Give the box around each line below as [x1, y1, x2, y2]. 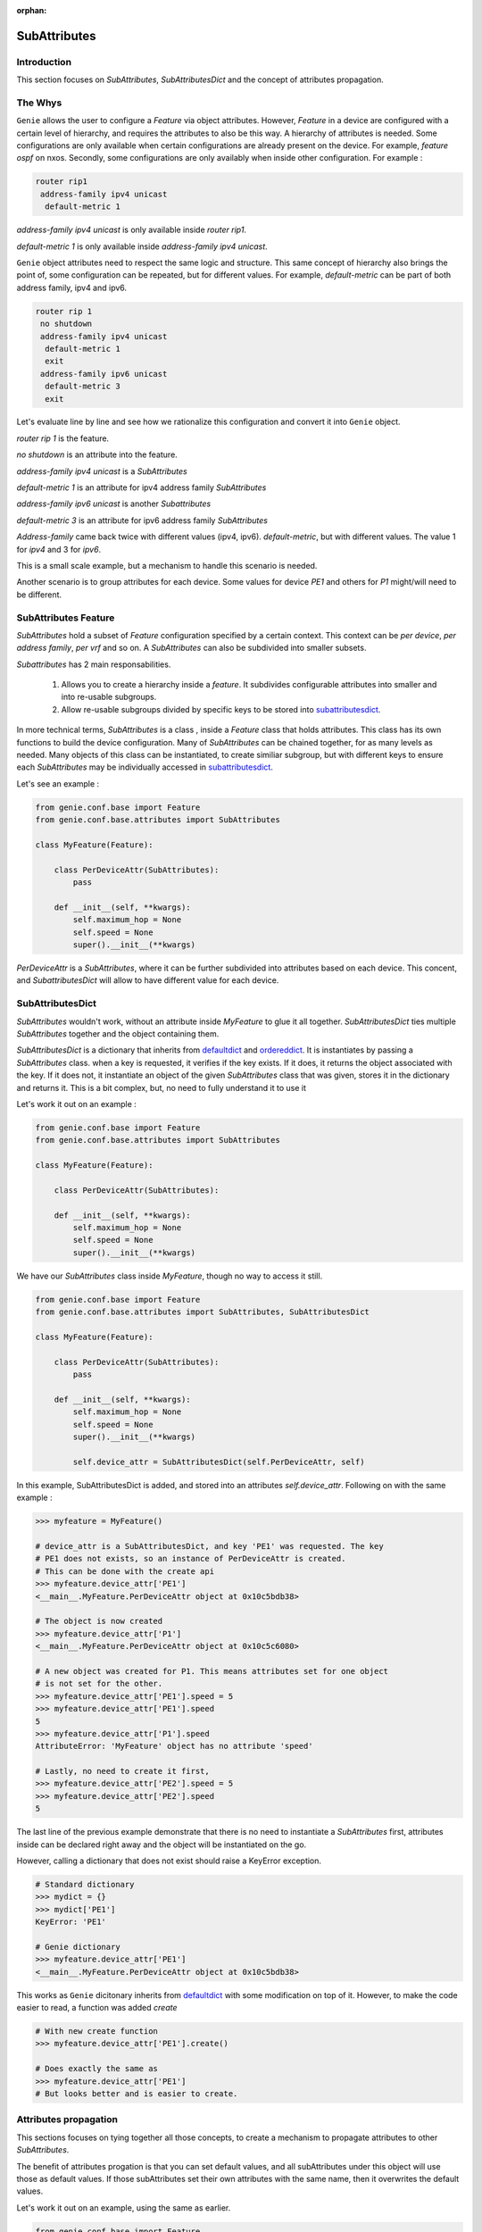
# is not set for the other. [35, 1678, 163, 1689]
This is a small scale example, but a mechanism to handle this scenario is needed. [16, 561, 318, 570]
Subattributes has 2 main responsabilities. [16, 659, 171, 670]
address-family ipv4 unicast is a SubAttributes [16, 465, 187, 477]
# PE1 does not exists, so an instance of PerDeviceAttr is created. [35, 1553, 346, 1564]
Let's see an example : [16, 778, 100, 789]
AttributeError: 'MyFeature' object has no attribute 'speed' [35, 1741, 313, 1752]
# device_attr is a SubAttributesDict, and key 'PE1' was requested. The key [35, 1541, 384, 1552]
